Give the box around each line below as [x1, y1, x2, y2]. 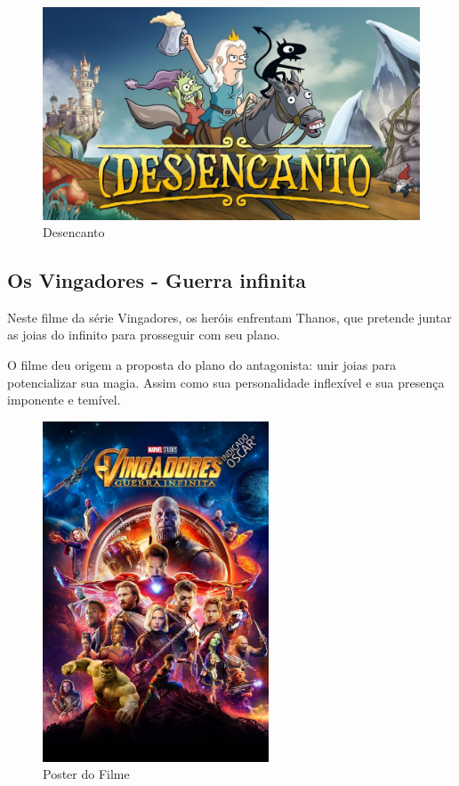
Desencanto [43, 223, 105, 242]
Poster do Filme [43, 765, 130, 783]
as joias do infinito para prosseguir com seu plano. [7, 325, 280, 344]
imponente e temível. [7, 390, 121, 409]
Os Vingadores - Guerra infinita [7, 266, 307, 294]
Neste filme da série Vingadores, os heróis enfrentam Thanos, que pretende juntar [7, 307, 452, 326]
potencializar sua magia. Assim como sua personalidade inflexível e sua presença [7, 373, 445, 391]
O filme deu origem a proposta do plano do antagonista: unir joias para [7, 356, 397, 374]
